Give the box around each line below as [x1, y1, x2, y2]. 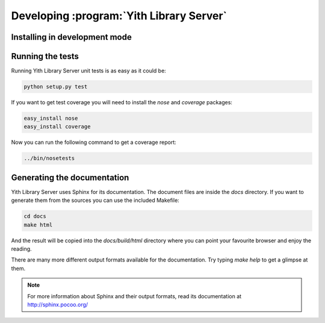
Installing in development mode [11, 32, 132, 42]
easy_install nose [23, 115, 78, 122]
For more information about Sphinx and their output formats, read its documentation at [27, 292, 242, 299]
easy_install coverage [23, 124, 91, 130]
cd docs [23, 213, 46, 220]
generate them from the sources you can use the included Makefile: [11, 196, 180, 204]
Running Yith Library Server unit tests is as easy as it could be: [11, 67, 167, 75]
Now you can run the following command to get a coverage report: [11, 139, 177, 146]
